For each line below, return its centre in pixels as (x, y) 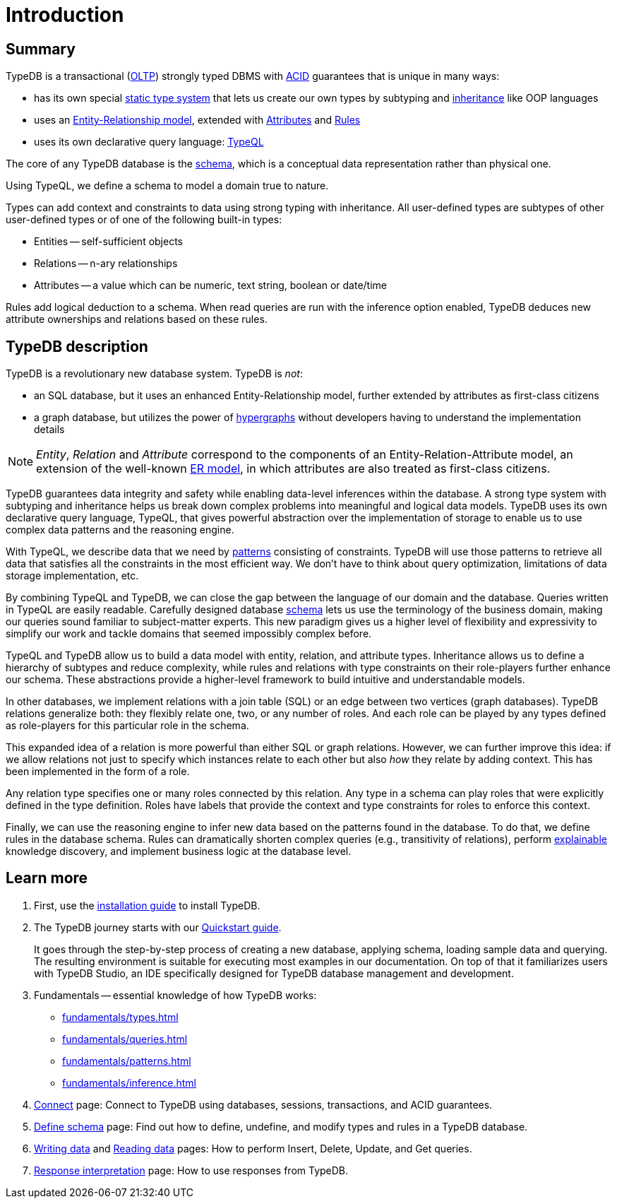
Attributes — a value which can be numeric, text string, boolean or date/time (210, 285)
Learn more (47, 878)
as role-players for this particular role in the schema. (127, 726)
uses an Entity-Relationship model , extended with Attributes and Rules (197, 120)
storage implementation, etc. (72, 576)
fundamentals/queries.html (125, 1039)
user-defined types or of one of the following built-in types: (144, 220)
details (49, 430)
